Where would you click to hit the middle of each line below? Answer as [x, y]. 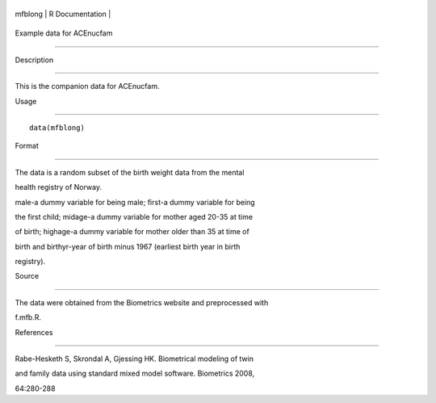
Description [34, 60]
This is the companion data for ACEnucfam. [87, 86]
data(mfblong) [57, 128]
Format [27, 146]
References [34, 332]
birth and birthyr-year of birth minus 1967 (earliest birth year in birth [128, 246]
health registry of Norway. [59, 187]
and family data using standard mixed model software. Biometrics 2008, [135, 374]
